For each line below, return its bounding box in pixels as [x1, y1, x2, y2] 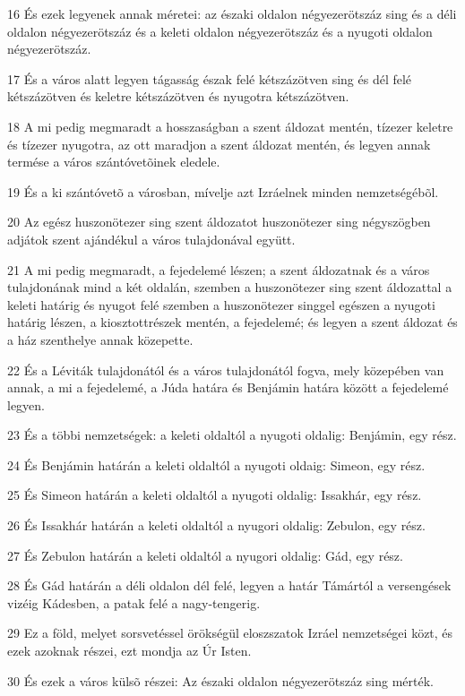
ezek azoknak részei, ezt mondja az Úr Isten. [7, 641, 252, 660]
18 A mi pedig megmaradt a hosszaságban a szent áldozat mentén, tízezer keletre [7, 116, 453, 135]
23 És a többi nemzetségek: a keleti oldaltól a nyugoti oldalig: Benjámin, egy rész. [7, 425, 457, 444]
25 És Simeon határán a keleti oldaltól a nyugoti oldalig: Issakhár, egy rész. [7, 485, 422, 504]
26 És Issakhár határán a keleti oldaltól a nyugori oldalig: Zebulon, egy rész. [7, 516, 426, 535]
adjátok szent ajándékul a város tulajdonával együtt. [7, 229, 296, 248]
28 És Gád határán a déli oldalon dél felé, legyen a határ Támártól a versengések [7, 576, 452, 595]
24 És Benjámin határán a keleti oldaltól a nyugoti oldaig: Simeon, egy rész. [7, 455, 426, 474]
